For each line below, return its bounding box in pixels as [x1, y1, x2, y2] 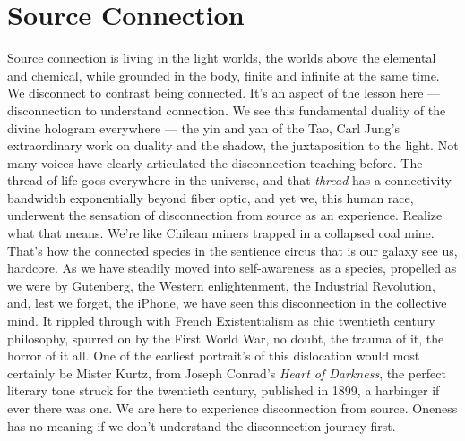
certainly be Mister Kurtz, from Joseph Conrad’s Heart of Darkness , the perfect [7, 363, 446, 382]
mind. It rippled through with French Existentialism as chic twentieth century [7, 311, 435, 330]
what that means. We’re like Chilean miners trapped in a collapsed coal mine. [7, 224, 435, 242]
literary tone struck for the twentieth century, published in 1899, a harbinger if [7, 381, 440, 400]
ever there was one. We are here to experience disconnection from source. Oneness [7, 399, 458, 417]
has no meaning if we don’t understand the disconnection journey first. [7, 416, 396, 435]
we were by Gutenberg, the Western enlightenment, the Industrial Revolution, [7, 276, 435, 294]
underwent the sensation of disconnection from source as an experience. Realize [7, 206, 443, 225]
